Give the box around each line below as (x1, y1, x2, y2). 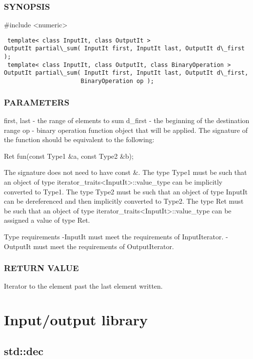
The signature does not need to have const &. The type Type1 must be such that (4, 167, 247, 177)
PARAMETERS (4, 96, 70, 108)
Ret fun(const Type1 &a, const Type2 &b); (4, 150, 134, 161)
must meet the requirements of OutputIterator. (33, 241, 174, 251)
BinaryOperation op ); (80, 78, 154, 85)
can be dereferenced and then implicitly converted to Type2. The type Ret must (4, 196, 244, 206)
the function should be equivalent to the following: (4, 134, 155, 145)
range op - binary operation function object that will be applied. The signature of (4, 125, 248, 135)
